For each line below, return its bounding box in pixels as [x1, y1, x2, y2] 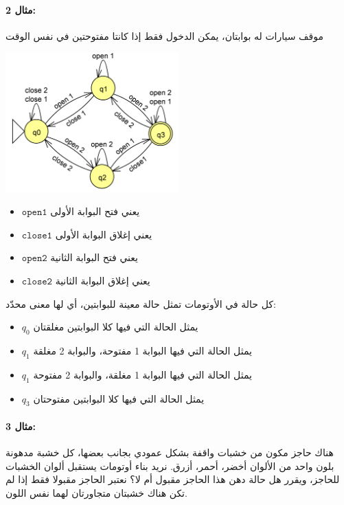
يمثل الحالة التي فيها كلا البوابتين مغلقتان [33, 319, 198, 334]
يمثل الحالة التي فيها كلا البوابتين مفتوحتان [33, 391, 205, 405]
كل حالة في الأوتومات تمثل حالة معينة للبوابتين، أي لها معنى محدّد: [5, 296, 276, 311]
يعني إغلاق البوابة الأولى [55, 227, 152, 241]
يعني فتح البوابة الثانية [50, 250, 138, 265]
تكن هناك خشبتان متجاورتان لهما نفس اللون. [5, 485, 187, 500]
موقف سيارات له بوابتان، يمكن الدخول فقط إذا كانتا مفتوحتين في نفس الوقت [5, 28, 324, 43]
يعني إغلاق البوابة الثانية [55, 273, 150, 288]
